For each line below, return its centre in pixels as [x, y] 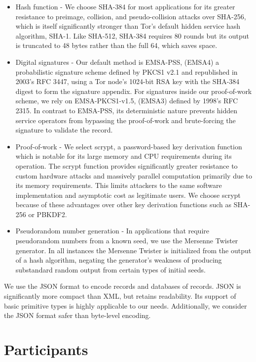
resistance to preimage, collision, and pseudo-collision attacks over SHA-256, [131, 16]
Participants [46, 349]
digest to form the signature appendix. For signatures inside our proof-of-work [134, 91]
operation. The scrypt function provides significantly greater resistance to [127, 165]
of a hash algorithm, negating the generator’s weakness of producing [119, 260]
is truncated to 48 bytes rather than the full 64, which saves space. [116, 45]
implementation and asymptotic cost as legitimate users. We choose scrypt [128, 195]
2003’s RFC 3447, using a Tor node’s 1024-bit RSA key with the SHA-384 [128, 81]
